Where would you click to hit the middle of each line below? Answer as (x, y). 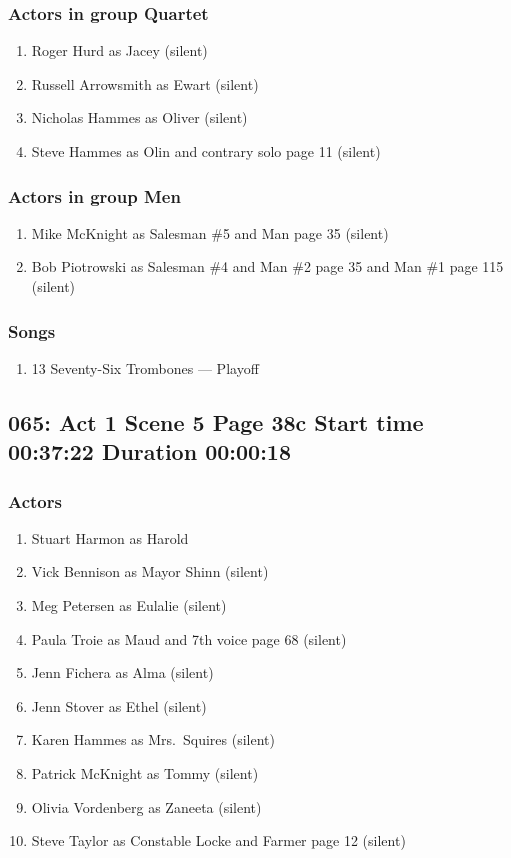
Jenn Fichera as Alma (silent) (122, 672)
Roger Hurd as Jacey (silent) (119, 50)
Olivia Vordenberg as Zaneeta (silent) (146, 806)
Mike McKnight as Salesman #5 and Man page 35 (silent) (210, 232)
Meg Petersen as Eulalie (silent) (129, 604)
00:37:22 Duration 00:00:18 (149, 451)
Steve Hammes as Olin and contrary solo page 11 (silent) (206, 151)
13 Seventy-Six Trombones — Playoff (145, 367)
